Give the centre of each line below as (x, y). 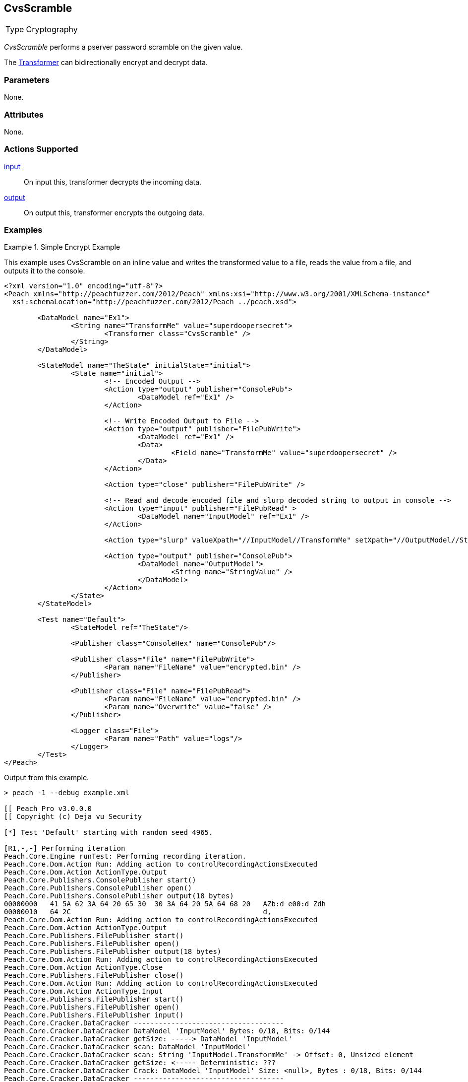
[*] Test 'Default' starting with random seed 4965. (109, 833)
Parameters (27, 80)
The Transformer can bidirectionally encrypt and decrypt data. (106, 63)
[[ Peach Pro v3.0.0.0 (48, 809)
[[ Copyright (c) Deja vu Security (73, 817)
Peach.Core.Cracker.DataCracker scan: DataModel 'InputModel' (127, 1047)
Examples (23, 230)
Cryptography (52, 30)
